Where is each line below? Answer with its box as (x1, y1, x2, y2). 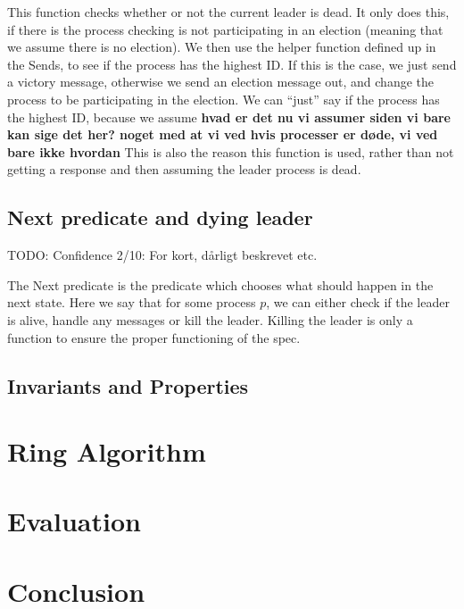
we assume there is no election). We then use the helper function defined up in (7, 38, 436, 56)
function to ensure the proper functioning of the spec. (7, 328, 301, 346)
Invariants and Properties (7, 371, 249, 399)
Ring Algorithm (7, 433, 206, 470)
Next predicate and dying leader (7, 204, 313, 231)
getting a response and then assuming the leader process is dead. (7, 160, 361, 179)
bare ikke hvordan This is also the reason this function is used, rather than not (7, 142, 454, 161)
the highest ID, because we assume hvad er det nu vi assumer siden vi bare (7, 107, 451, 126)
